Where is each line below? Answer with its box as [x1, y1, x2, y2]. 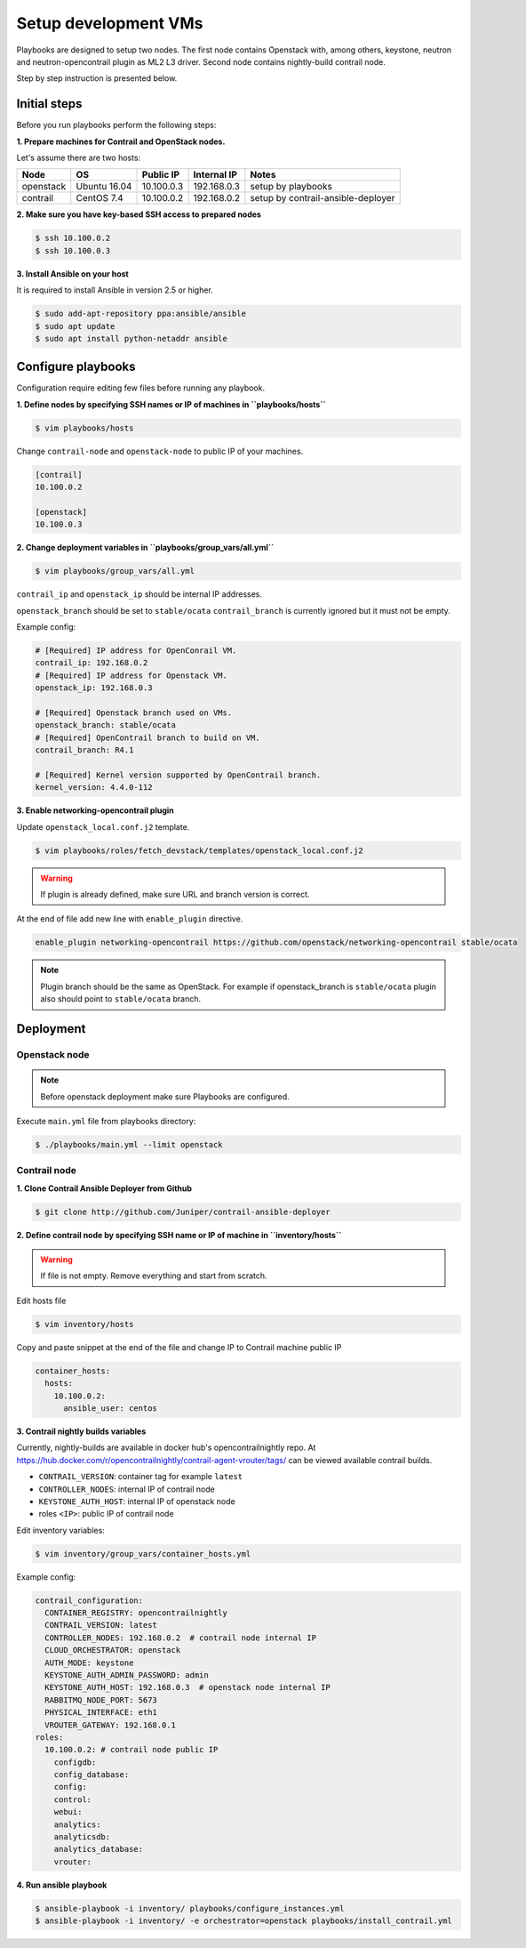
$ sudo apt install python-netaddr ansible [35, 334, 228, 343]
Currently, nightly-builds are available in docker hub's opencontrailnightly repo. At [16, 1442, 316, 1453]
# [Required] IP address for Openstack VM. [35, 670, 228, 680]
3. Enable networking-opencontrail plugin [16, 805, 174, 816]
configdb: [53, 1757, 97, 1767]
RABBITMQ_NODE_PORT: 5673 [44, 1694, 157, 1705]
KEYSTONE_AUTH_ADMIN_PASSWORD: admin [44, 1670, 209, 1680]
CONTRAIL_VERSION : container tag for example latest [38, 1471, 243, 1482]
